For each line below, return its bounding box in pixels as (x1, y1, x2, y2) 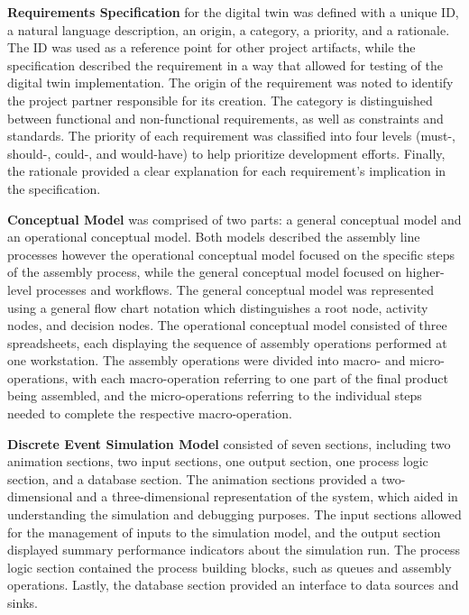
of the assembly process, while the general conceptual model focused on (7, 262, 402, 281)
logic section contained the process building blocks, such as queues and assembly (7, 557, 452, 576)
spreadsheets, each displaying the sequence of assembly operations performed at (7, 333, 447, 352)
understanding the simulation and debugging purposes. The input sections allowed (7, 505, 462, 524)
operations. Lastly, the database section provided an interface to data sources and (7, 575, 459, 594)
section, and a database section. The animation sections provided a (7, 469, 378, 488)
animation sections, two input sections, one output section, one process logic (7, 452, 428, 471)
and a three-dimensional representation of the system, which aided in (77, 487, 458, 506)
